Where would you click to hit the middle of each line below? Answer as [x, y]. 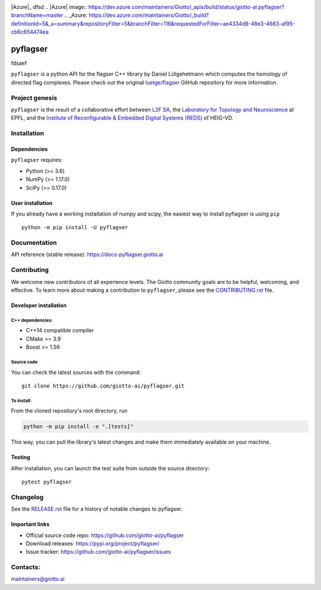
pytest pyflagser [47, 482]
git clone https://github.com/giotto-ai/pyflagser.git [103, 386]
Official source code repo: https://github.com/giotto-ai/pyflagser [105, 535]
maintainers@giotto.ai [38, 579]
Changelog [27, 497]
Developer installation [39, 305]
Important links [30, 525]
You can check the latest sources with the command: [76, 372]
